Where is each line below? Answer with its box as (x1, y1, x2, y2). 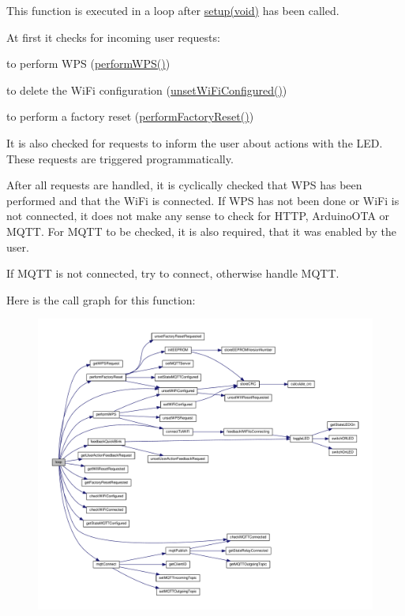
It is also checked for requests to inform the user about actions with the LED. (6, 134, 383, 151)
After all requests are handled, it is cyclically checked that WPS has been (6, 177, 362, 193)
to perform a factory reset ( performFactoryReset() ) (6, 108, 254, 125)
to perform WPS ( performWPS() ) (6, 55, 171, 72)
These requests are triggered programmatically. (6, 150, 234, 166)
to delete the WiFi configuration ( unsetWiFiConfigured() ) (6, 81, 287, 98)
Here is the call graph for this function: (6, 291, 196, 308)
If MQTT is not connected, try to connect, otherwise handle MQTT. (6, 265, 339, 282)
